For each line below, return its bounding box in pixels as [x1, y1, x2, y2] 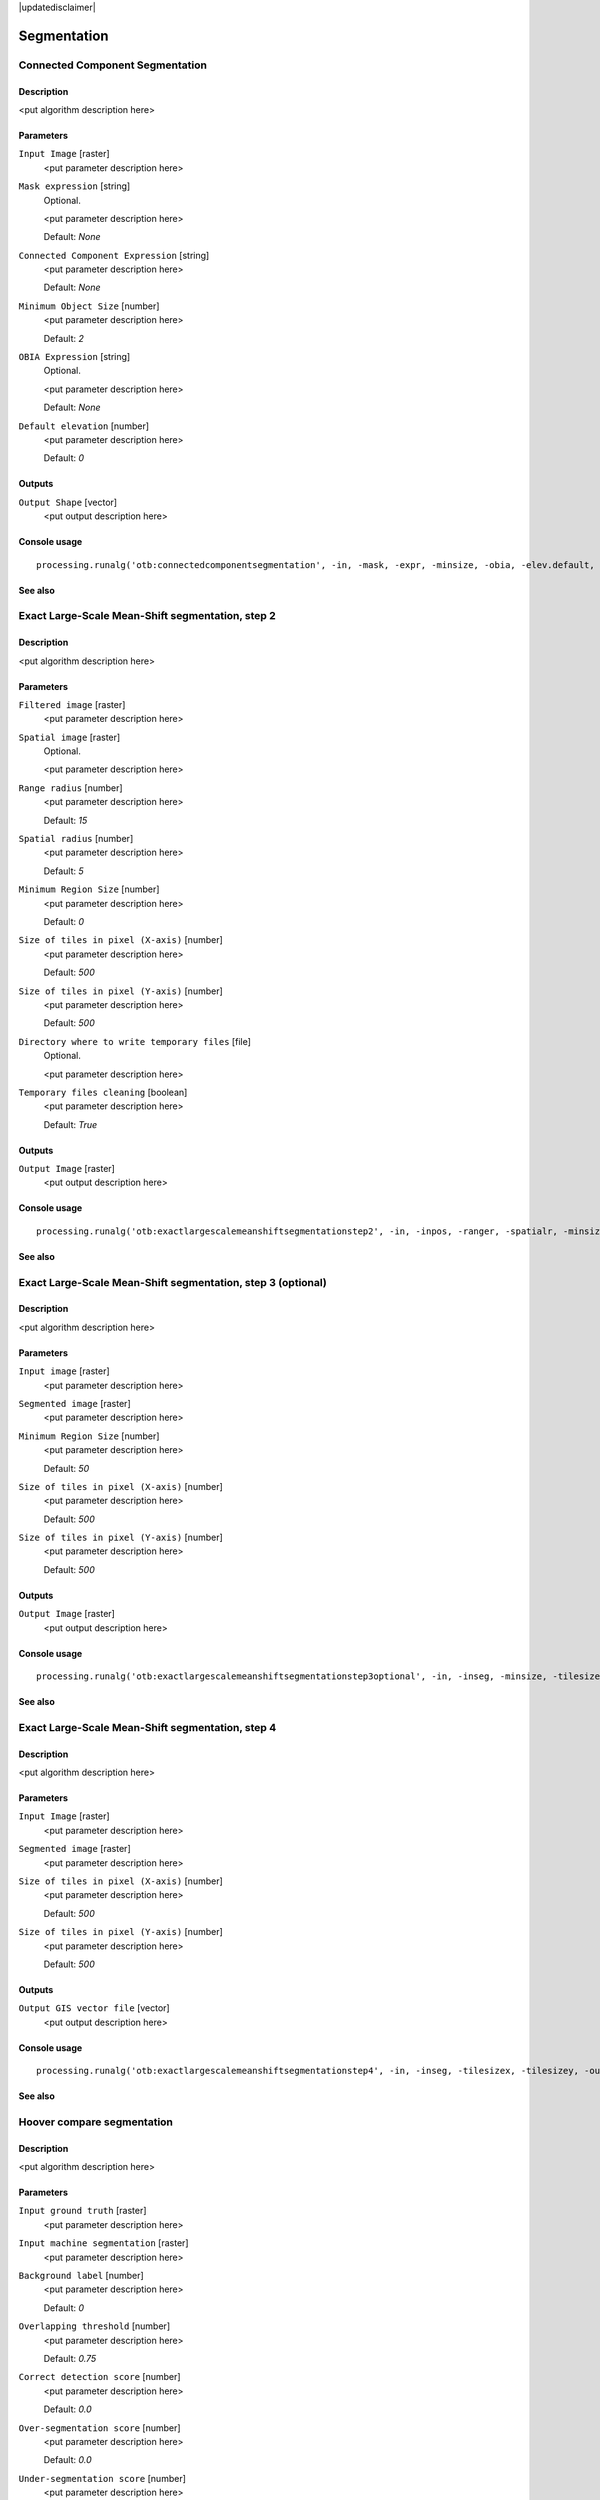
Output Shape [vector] [18, 496, 118, 508]
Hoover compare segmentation [18, 2115, 174, 2129]
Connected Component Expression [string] [18, 249, 210, 261]
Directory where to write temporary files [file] [18, 1035, 252, 1047]
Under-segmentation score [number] [18, 2472, 187, 2484]
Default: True [43, 1118, 98, 1130]
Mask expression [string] [18, 180, 131, 192]
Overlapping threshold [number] [18, 2320, 170, 2332]
